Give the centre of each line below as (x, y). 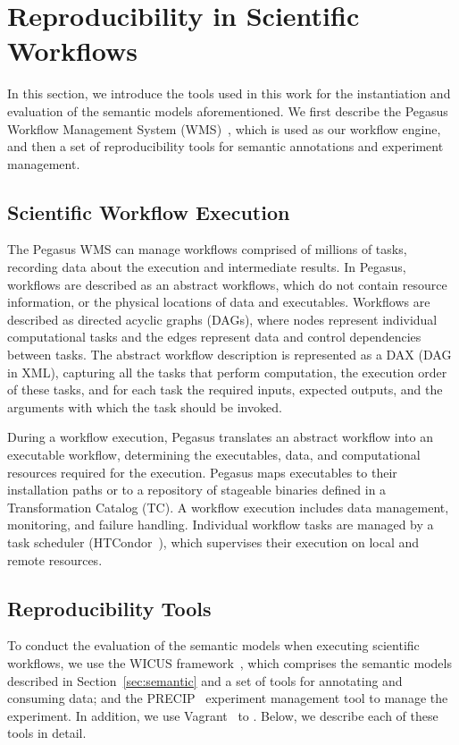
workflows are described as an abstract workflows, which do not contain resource (227, 284)
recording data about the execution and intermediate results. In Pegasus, (207, 267)
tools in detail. (47, 733)
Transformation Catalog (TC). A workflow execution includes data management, (228, 507)
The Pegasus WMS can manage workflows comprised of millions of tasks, (207, 249)
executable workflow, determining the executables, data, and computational (214, 455)
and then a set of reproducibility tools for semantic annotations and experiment (225, 146)
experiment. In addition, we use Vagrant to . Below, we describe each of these (223, 715)
